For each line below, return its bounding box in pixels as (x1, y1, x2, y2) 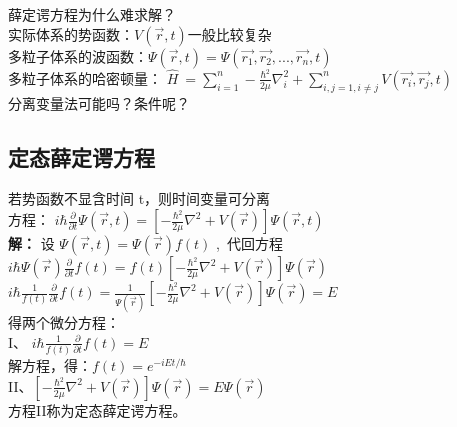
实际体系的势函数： (8, 23, 134, 44)
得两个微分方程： (8, 312, 120, 333)
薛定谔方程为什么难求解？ (8, 4, 176, 24)
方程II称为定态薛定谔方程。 (8, 399, 187, 420)
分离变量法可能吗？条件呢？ (8, 92, 190, 113)
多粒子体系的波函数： (8, 45, 148, 66)
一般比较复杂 (187, 23, 272, 44)
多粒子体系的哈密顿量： (8, 67, 162, 88)
